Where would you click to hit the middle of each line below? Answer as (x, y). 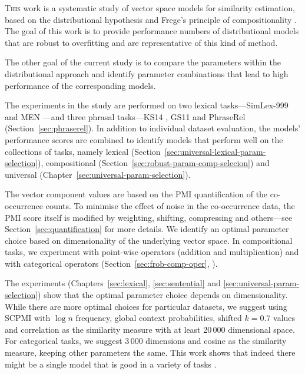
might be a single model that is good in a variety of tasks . (111, 364)
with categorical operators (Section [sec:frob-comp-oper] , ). (111, 263)
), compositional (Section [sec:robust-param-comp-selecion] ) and (154, 163)
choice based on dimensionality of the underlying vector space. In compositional (149, 240)
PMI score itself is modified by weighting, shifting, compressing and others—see (149, 217)
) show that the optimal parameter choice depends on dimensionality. (163, 295)
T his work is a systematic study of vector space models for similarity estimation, (150, 8)
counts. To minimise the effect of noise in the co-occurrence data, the (170, 205)
